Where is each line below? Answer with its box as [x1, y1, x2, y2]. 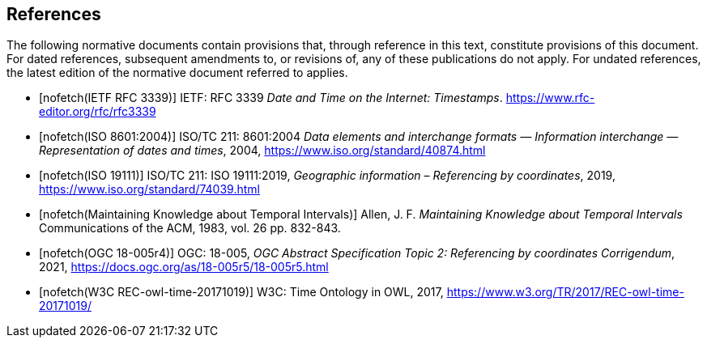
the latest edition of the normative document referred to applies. [6, 66, 348, 80]
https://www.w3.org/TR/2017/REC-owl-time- [446, 285, 684, 299]
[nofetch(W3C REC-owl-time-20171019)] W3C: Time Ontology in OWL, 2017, [39, 285, 444, 299]
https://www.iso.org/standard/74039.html [39, 182, 260, 197]
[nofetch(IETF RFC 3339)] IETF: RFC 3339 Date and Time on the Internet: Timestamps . [39, 91, 503, 105]
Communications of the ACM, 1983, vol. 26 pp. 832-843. [39, 221, 341, 236]
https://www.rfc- [505, 91, 595, 105]
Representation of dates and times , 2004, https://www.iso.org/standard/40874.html [39, 143, 486, 158]
